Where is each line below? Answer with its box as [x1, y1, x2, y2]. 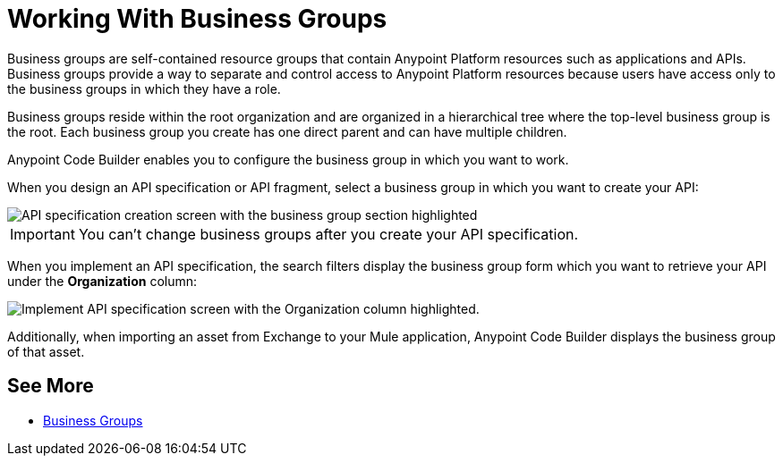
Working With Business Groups [7, 4, 387, 34]
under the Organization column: [7, 273, 198, 289]
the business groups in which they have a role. [7, 80, 281, 97]
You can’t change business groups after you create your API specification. [78, 224, 579, 243]
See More [7, 375, 94, 398]
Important [10, 224, 75, 243]
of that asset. [7, 343, 85, 359]
